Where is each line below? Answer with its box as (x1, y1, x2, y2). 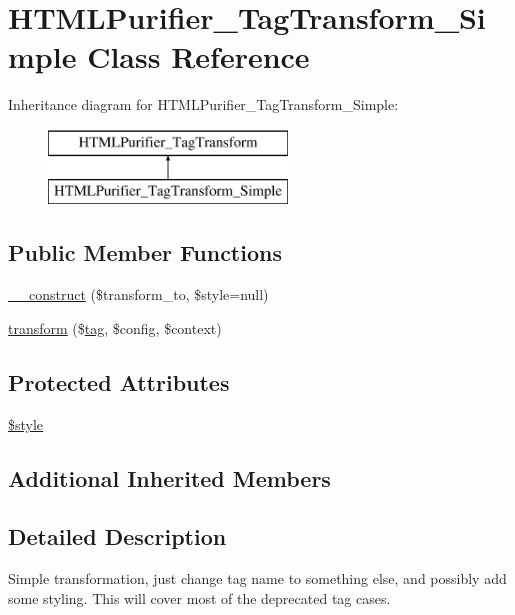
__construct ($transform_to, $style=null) (8, 284, 269, 305)
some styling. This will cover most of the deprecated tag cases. (8, 587, 391, 608)
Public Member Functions (8, 237, 282, 268)
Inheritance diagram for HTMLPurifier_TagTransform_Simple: (8, 94, 399, 115)
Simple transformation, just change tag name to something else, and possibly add (8, 568, 507, 589)
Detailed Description (8, 521, 227, 552)
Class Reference (87, 36, 310, 77)
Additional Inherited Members (8, 462, 331, 493)
